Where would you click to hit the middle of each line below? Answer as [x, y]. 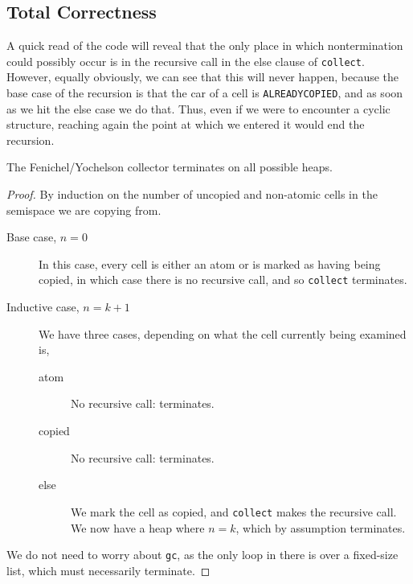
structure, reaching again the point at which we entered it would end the [186, 124]
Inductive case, [43, 307]
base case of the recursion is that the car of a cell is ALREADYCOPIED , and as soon [205, 93]
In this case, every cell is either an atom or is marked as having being [210, 263]
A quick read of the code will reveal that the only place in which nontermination [205, 45]
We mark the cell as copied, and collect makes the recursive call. [234, 511]
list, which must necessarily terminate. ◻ [108, 570]
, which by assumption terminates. [321, 527]
